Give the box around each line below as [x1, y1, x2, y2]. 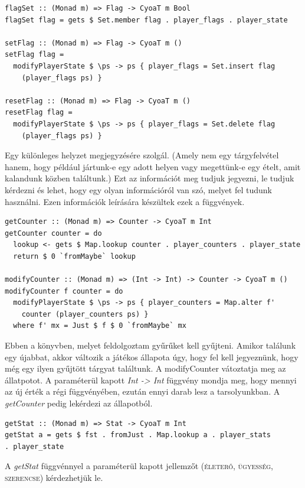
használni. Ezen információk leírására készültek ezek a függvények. [5, 195, 245, 207]
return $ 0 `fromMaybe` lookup [13, 252, 136, 261]
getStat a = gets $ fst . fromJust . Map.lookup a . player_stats [5, 431, 271, 440]
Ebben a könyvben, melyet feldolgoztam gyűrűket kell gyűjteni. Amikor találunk [5, 339, 296, 352]
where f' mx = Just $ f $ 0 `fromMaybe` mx [13, 321, 186, 330]
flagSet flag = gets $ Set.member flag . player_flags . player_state [5, 15, 288, 24]
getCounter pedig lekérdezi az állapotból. [5, 397, 153, 409]
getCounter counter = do [5, 229, 102, 238]
